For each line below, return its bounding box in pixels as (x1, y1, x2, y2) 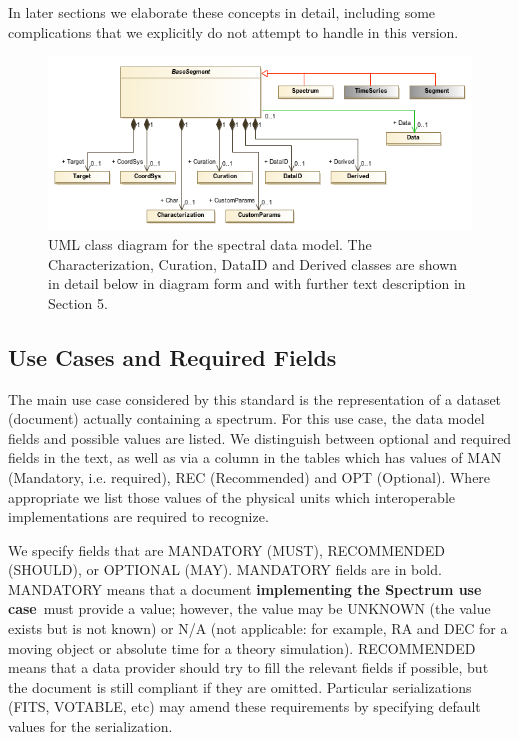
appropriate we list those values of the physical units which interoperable (8, 486, 455, 507)
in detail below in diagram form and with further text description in (48, 273, 466, 294)
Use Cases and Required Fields (8, 341, 337, 372)
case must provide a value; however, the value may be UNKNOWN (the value (8, 598, 491, 619)
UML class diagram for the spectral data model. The (48, 233, 372, 254)
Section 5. (48, 292, 108, 313)
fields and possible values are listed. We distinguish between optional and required (8, 427, 512, 448)
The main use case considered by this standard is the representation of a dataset (8, 388, 502, 409)
